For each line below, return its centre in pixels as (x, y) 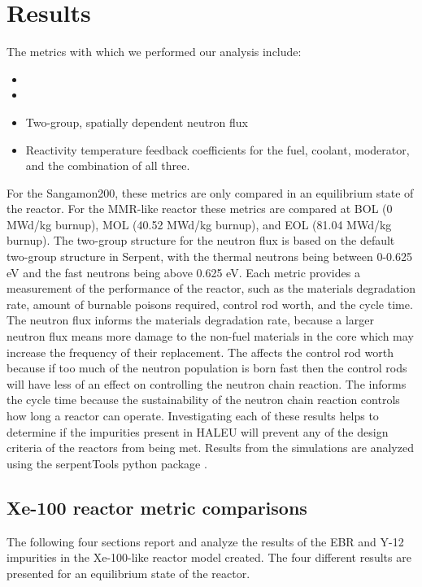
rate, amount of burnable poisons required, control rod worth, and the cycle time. (210, 304)
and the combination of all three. (108, 165)
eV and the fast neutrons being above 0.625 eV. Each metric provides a (183, 272)
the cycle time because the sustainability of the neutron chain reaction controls (203, 400)
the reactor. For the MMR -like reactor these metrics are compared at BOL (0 (200, 209)
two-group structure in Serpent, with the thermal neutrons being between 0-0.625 (209, 257)
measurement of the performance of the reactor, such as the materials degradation (211, 288)
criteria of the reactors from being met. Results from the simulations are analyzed (210, 448)
